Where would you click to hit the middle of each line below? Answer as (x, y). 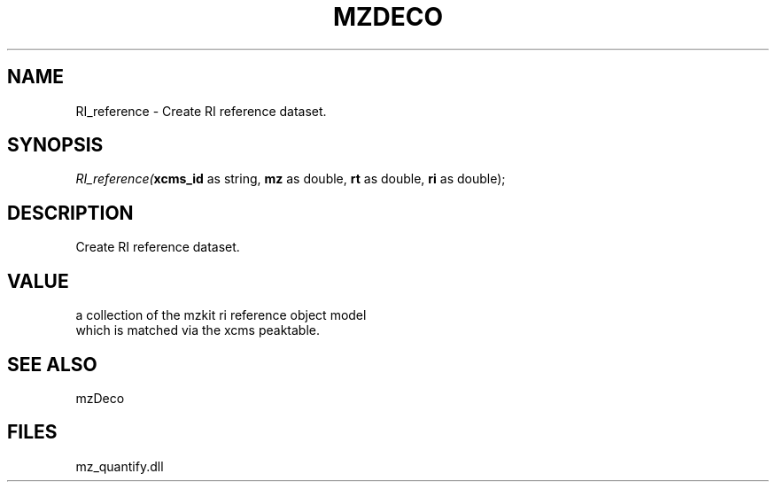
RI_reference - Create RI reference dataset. (201, 111)
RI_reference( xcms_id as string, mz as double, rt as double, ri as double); (291, 179)
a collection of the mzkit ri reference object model (221, 315)
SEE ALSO (52, 364)
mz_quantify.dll (120, 466)
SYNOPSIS (55, 145)
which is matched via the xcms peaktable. (198, 330)
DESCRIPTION (70, 213)
